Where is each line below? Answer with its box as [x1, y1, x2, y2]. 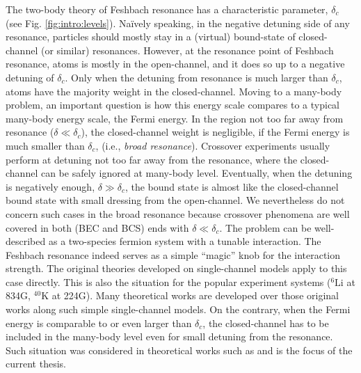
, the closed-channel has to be [202, 315, 329, 330]
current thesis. [6, 356, 66, 371]
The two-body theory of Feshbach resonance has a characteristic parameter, [6, 2, 328, 16]
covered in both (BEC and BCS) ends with [6, 220, 189, 235]
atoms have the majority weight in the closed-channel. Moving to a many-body [6, 84, 342, 98]
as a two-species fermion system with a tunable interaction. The [48, 234, 321, 248]
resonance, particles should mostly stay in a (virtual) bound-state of [6, 29, 296, 44]
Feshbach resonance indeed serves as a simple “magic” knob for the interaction [6, 247, 341, 262]
